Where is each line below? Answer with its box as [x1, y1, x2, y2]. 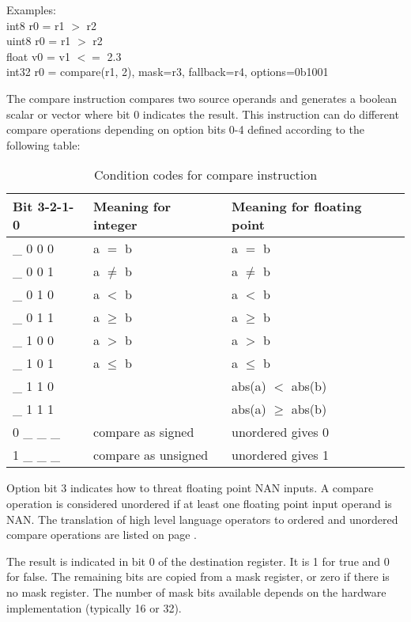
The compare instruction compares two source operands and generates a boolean [6, 89, 398, 106]
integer [93, 215, 138, 234]
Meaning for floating [232, 197, 362, 216]
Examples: [6, 2, 56, 17]
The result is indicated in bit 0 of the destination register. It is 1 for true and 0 [6, 552, 390, 569]
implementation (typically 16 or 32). [6, 599, 182, 616]
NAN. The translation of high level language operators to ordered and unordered [6, 510, 398, 527]
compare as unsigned [93, 446, 209, 465]
